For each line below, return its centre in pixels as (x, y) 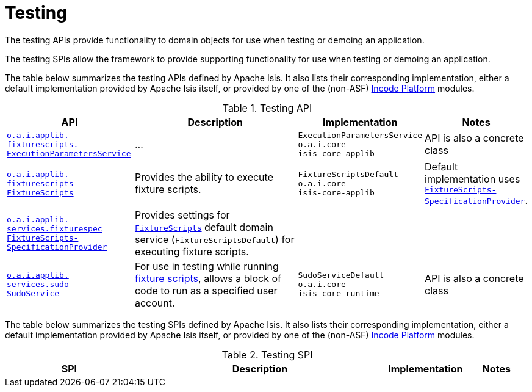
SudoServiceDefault (341, 275)
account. (155, 303)
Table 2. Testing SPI (267, 354)
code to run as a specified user (206, 290)
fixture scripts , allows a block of (208, 278)
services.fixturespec (55, 228)
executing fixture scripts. (192, 251)
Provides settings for (182, 215)
